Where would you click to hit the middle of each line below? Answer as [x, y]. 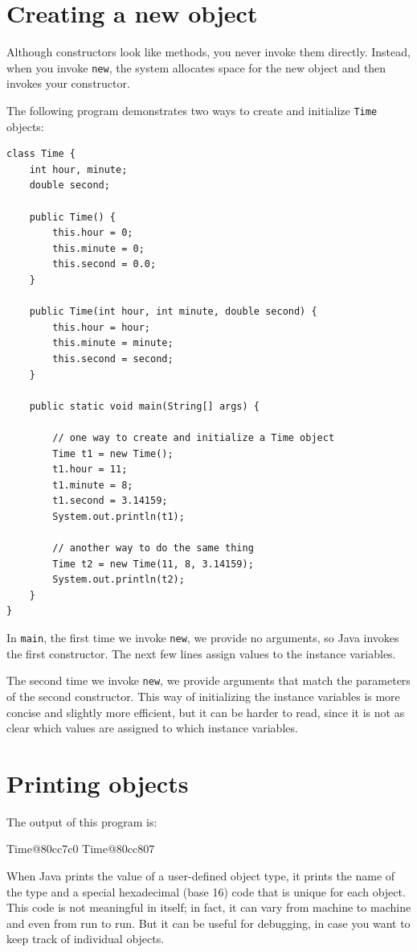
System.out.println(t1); [119, 516]
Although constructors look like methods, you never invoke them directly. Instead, [208, 52]
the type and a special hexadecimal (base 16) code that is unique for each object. [206, 891]
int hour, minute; [78, 169]
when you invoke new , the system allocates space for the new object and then [196, 67]
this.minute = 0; [98, 248]
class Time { [41, 154]
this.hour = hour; [101, 327]
